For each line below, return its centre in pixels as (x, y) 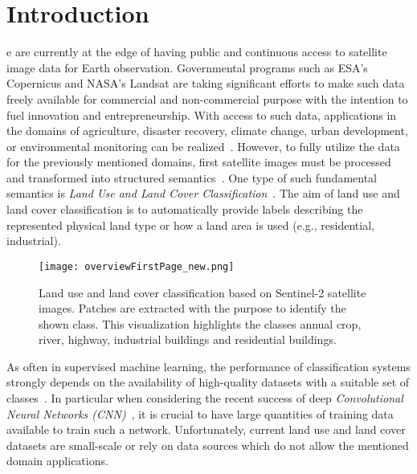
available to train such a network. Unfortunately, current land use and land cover (206, 429)
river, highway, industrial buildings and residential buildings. (188, 339)
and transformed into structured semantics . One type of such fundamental (192, 177)
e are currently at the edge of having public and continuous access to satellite (197, 52)
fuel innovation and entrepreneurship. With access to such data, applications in (202, 114)
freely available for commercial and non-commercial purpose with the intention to (207, 98)
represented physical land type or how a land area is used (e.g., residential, (190, 225)
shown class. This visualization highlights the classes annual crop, (200, 323)
